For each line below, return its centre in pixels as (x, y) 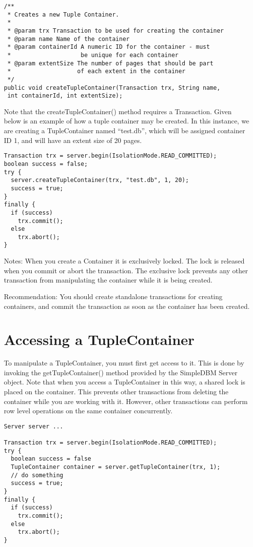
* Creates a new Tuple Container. (63, 14)
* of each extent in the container (97, 71)
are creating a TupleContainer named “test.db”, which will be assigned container (125, 131)
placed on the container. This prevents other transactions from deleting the (116, 391)
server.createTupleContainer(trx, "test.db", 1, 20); (100, 180)
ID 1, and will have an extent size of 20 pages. (73, 140)
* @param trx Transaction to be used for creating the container (116, 30)
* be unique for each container (93, 55)
